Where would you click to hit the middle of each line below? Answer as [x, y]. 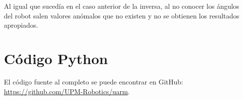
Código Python [56, 58]
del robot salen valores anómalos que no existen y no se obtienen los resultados [122, 15]
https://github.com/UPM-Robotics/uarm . [67, 91]
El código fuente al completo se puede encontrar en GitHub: [93, 81]
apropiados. [21, 25]
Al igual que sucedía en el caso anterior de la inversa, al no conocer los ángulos [122, 6]
